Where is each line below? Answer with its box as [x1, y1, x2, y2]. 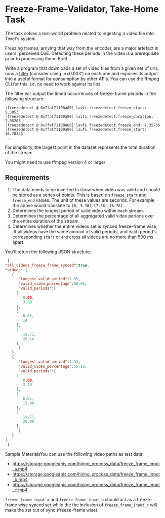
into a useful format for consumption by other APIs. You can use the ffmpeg [5, 76, 160, 82]
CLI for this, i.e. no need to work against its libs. [5, 81, 102, 87]
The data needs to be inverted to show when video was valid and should [12, 186, 160, 192]
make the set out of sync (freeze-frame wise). [5, 507, 99, 513]
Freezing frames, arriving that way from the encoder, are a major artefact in [5, 45, 159, 51]
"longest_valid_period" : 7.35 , [18, 277, 81, 282]
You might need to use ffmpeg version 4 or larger [5, 159, 106, 165]
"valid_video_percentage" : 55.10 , [18, 364, 87, 369]
